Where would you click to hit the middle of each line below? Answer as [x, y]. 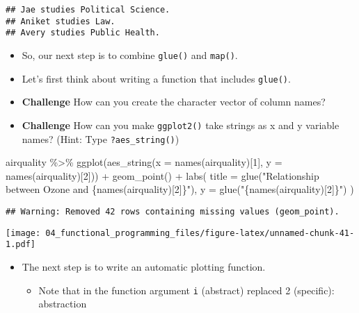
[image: [23, 233]
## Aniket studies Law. [61, 21]
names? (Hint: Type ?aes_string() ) [101, 138]
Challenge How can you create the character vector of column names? [174, 102]
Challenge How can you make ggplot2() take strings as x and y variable [181, 125]
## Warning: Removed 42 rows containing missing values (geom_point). [173, 211]
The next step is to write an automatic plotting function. [144, 266]
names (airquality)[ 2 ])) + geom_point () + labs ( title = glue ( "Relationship [162, 175]
